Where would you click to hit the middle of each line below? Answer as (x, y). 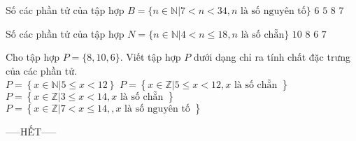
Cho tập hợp (33, 57)
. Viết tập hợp (150, 57)
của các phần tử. (41, 70)
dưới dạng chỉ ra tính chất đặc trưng (272, 57)
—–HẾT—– (31, 132)
